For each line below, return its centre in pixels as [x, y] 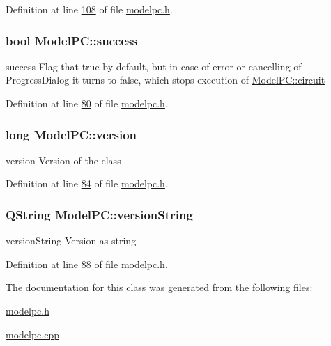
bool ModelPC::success [71, 40]
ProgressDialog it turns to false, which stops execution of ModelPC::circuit [165, 80]
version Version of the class [63, 160]
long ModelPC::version [71, 134]
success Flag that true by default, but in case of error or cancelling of [154, 66]
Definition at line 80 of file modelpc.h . [87, 103]
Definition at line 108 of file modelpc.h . [89, 9]
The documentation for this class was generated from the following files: [159, 287]
